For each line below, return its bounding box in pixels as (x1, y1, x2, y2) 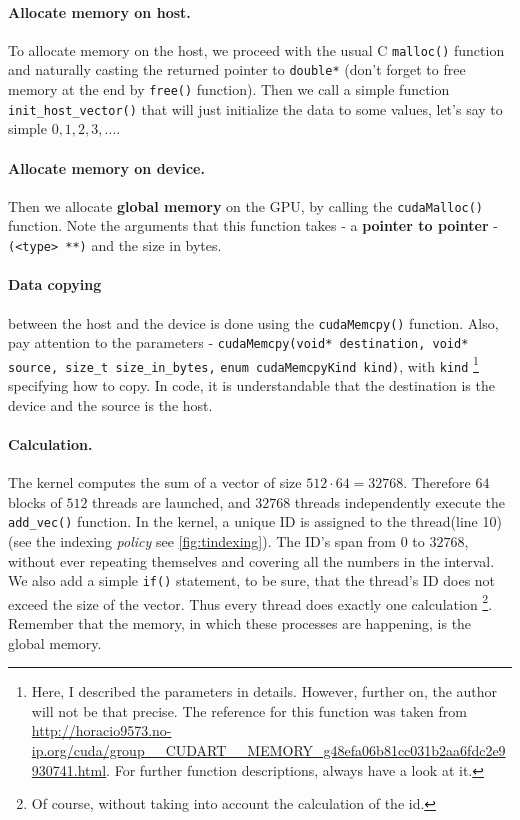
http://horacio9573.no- (31, 720, 172, 741)
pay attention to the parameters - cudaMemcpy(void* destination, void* (8, 332, 469, 353)
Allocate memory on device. (8, 157, 205, 178)
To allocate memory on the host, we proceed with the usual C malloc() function (8, 39, 505, 60)
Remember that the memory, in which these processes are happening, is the (8, 613, 472, 634)
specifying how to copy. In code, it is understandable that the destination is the (8, 375, 495, 396)
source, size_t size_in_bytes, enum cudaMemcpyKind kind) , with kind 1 (8, 352, 479, 376)
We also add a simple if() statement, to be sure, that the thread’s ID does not (8, 570, 496, 591)
